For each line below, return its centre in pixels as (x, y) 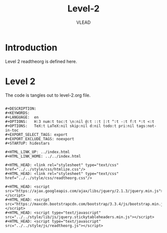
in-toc (12, 130)
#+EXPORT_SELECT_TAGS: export (37, 134)
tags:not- (146, 126)
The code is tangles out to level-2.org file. (48, 95)
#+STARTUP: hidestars (28, 143)
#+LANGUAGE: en (22, 117)
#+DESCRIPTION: (21, 109)
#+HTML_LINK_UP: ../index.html (38, 152)
